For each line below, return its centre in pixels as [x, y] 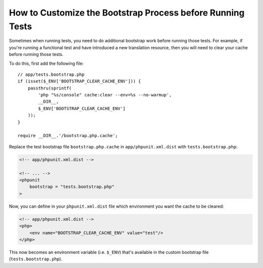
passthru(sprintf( [50, 88]
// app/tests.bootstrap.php [51, 74]
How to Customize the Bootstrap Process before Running [127, 13]
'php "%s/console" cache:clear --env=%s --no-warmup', [105, 95]
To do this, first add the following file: [46, 63]
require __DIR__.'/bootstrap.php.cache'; [68, 136]
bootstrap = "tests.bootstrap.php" [72, 187]
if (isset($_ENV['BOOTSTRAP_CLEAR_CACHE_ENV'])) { [79, 81]
